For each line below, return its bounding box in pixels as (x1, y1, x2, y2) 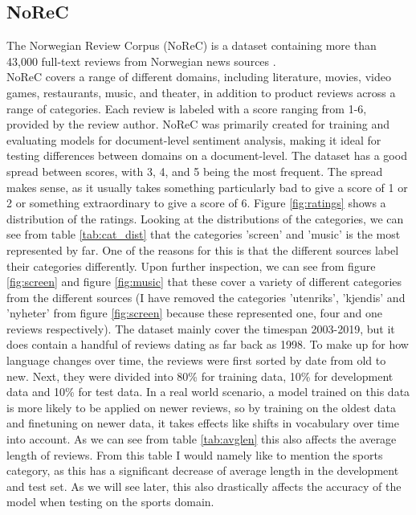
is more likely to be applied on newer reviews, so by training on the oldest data (6, 399, 397, 415)
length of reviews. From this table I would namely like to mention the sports (6, 446, 383, 463)
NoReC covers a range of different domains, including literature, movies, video (6, 68, 391, 85)
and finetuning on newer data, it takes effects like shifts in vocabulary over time (6, 415, 399, 431)
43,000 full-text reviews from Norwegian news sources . (6, 52, 276, 69)
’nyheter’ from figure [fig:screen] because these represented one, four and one (6, 305, 383, 321)
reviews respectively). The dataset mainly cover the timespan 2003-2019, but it (6, 320, 395, 337)
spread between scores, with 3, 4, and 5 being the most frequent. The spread (6, 162, 383, 179)
